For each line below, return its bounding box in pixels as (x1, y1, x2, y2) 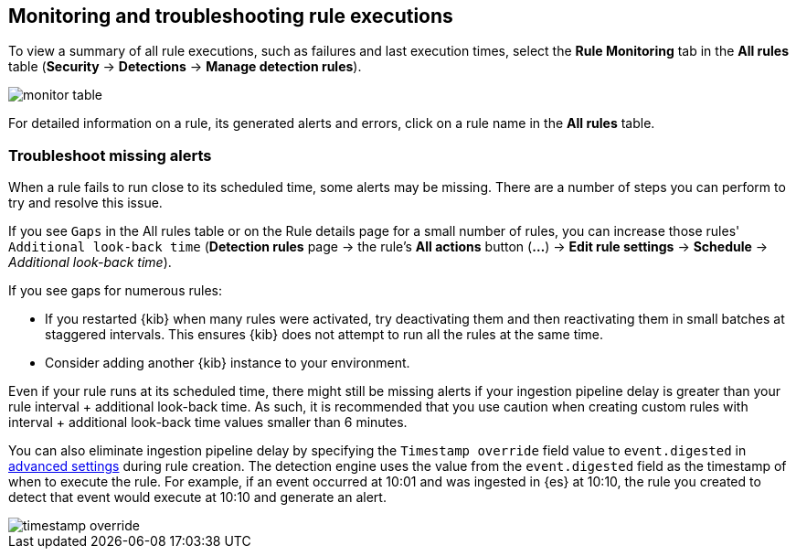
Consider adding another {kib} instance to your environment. (45, 355, 410, 371)
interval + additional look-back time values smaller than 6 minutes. (8, 414, 408, 431)
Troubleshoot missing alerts (8, 145, 212, 165)
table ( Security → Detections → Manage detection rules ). (8, 59, 362, 75)
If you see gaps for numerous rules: (8, 283, 222, 299)
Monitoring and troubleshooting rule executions (8, 5, 453, 27)
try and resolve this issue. (8, 195, 163, 211)
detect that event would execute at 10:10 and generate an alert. (8, 489, 387, 506)
